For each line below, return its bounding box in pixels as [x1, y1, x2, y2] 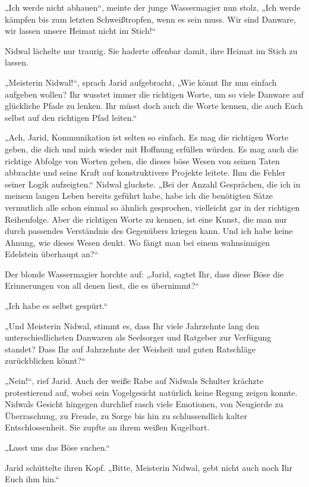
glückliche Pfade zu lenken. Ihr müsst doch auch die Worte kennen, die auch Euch [5, 99, 303, 112]
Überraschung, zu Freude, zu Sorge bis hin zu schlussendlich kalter [5, 409, 247, 422]
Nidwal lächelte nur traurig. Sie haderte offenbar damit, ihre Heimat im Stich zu [5, 44, 298, 57]
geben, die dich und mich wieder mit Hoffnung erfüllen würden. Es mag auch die [5, 142, 298, 155]
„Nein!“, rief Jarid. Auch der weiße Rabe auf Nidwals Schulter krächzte [5, 374, 264, 387]
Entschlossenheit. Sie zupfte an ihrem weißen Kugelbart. [5, 421, 210, 433]
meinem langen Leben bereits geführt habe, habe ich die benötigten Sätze [5, 189, 273, 202]
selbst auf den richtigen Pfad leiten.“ [5, 111, 137, 123]
